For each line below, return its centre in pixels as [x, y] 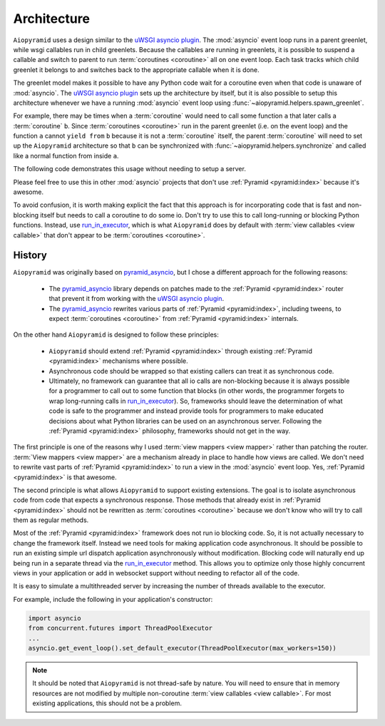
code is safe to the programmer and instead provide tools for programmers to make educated [186, 411]
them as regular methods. [51, 520]
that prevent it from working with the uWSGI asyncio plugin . [137, 299]
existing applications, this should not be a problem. [107, 703]
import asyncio [55, 618]
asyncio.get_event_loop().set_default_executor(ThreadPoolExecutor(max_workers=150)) [182, 648]
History [30, 256]
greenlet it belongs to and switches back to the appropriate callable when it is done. [136, 70]
